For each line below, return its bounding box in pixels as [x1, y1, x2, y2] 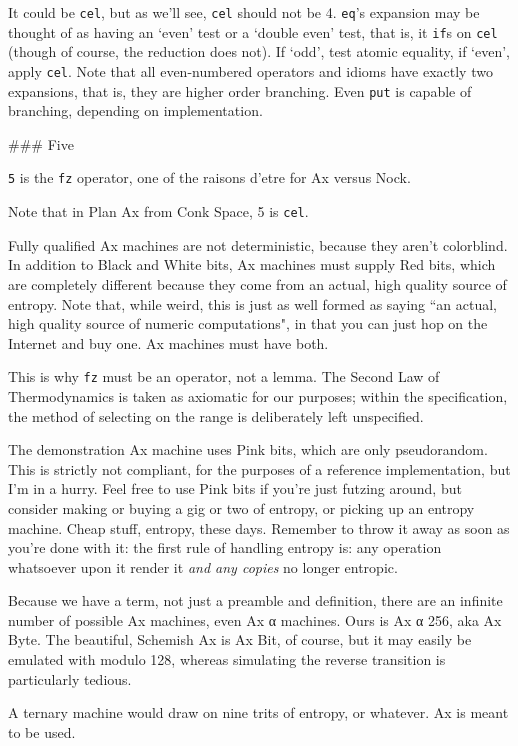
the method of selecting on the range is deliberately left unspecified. [8, 405, 424, 426]
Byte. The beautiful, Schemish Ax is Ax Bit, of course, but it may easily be [8, 629, 472, 650]
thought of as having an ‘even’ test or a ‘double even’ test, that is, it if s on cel [8, 21, 498, 42]
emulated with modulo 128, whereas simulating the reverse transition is [8, 649, 446, 670]
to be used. [8, 721, 76, 742]
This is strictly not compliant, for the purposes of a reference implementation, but [8, 458, 511, 479]
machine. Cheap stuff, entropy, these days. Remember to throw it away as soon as [8, 517, 510, 538]
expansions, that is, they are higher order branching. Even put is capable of [8, 80, 472, 101]
